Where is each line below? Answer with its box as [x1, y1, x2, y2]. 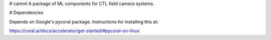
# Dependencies [9, 10, 44, 16]
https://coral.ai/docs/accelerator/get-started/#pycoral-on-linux [9, 28, 140, 34]
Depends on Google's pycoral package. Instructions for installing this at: [9, 19, 159, 25]
